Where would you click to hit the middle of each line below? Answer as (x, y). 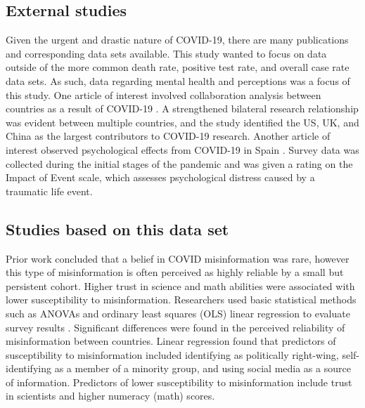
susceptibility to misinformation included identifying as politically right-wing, (172, 354)
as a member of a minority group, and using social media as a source (203, 368)
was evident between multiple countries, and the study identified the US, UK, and (182, 122)
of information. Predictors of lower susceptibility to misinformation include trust (179, 382)
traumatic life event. (49, 191)
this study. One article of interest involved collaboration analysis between (164, 94)
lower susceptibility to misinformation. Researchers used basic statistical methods (181, 300)
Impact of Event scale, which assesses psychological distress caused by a (160, 177)
